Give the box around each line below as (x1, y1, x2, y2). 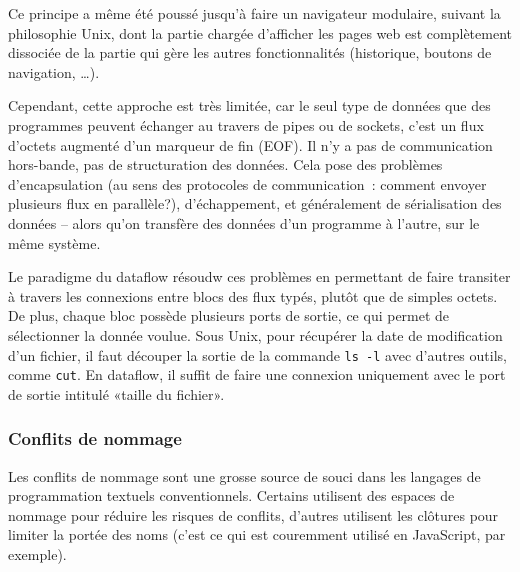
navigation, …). (8, 61, 100, 82)
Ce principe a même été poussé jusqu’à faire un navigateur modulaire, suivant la (8, 3, 501, 23)
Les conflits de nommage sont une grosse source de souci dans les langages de (8, 465, 481, 486)
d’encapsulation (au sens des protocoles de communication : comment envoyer (8, 173, 487, 194)
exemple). (8, 544, 67, 564)
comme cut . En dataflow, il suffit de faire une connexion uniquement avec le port (8, 364, 506, 385)
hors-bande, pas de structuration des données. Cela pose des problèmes (8, 154, 443, 175)
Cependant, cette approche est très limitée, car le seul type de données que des (8, 95, 491, 116)
